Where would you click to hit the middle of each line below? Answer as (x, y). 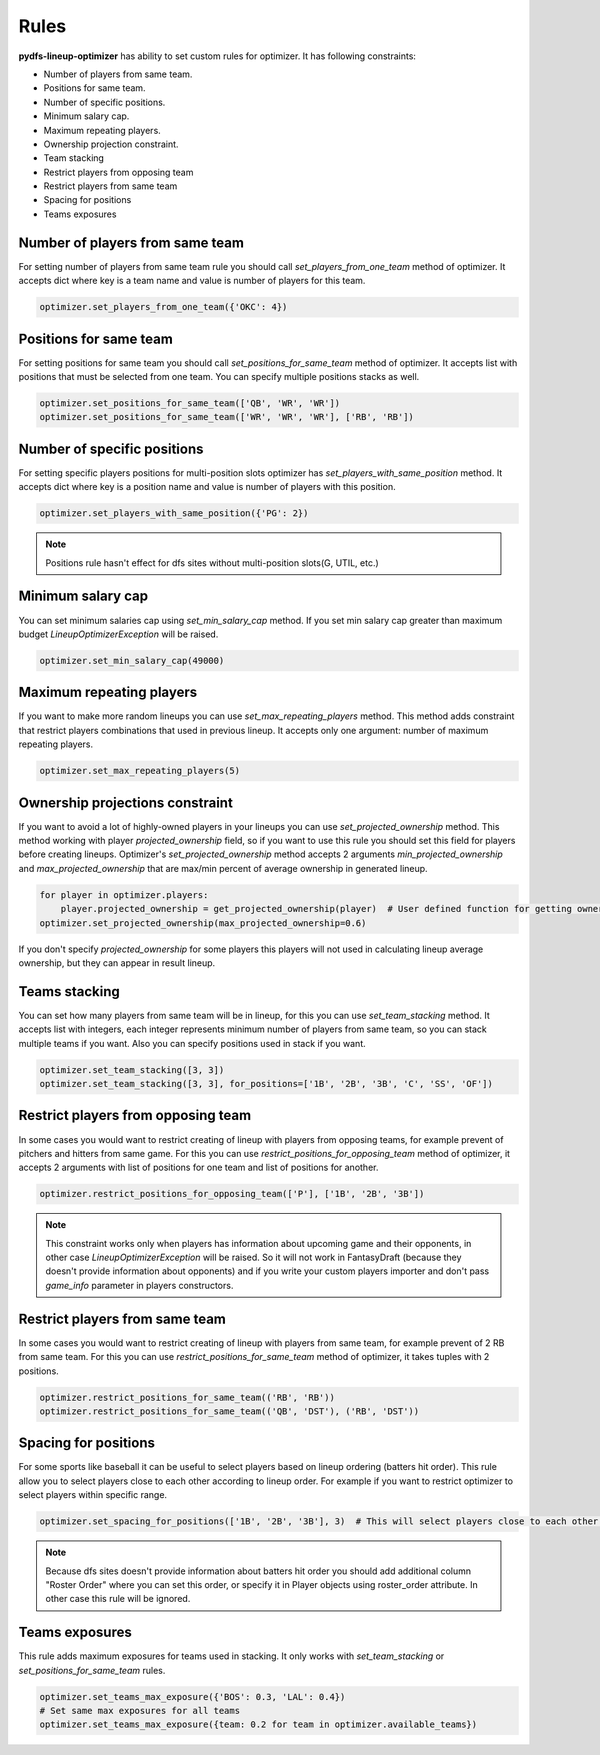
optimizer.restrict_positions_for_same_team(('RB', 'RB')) (187, 1397)
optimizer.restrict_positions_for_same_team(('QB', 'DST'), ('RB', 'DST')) (229, 1411)
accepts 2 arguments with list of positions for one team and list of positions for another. (198, 1167)
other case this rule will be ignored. (118, 1599)
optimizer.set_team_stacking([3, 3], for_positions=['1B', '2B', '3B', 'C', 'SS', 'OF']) (266, 1084)
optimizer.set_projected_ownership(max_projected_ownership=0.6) (203, 923)
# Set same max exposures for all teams (139, 1711)
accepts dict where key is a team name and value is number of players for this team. (192, 281)
